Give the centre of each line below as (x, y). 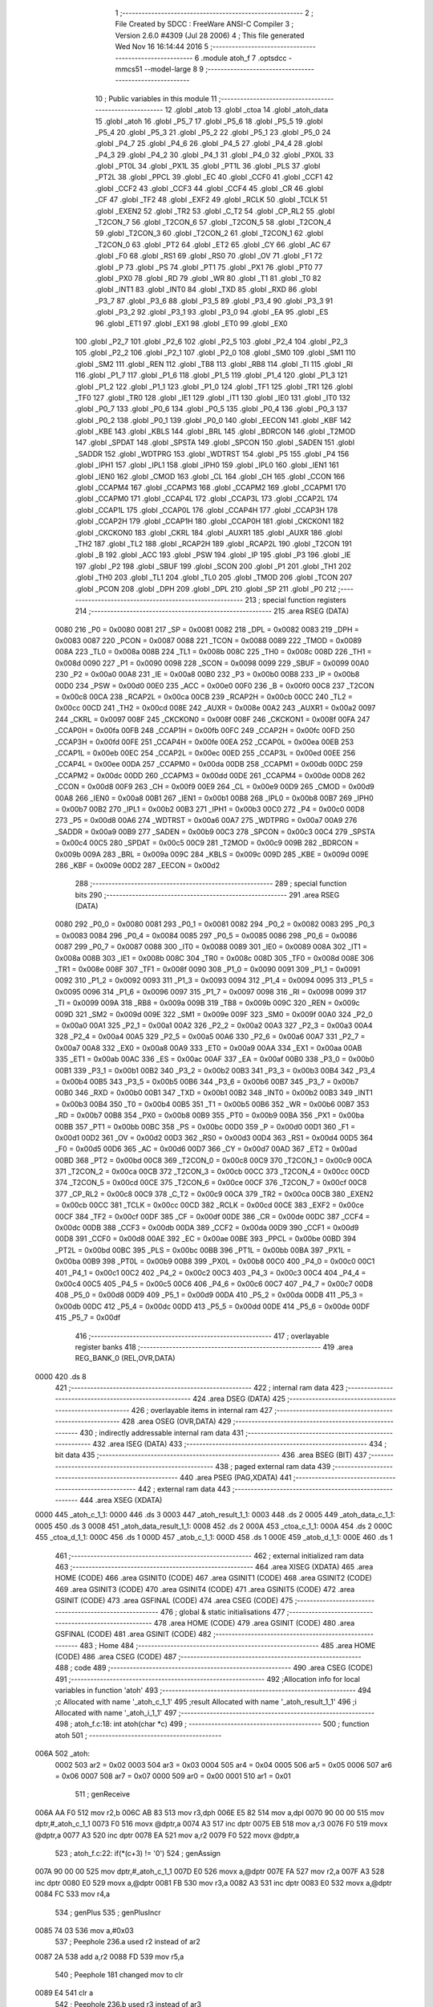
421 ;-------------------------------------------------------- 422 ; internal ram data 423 (199, 1388)
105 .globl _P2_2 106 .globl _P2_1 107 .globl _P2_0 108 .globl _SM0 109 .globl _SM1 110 (215, 352)
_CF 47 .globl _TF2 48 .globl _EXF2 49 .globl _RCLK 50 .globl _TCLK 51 (211, 200)
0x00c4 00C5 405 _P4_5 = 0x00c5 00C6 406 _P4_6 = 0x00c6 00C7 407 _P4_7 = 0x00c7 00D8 (214, 1284)
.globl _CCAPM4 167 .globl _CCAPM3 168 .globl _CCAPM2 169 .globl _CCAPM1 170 (210, 488)
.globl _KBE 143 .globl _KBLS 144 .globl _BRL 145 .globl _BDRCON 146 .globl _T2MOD (215, 432)
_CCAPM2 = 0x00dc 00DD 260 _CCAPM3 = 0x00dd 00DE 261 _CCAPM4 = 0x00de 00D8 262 (210, 776)
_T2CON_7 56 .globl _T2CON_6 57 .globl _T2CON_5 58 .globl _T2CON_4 (213, 222)
